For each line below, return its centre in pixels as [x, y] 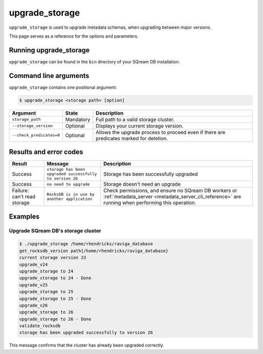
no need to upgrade [68, 184]
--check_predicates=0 [36, 135]
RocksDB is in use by [71, 194]
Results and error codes [46, 152]
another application [69, 199]
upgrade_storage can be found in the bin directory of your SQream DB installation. [94, 61]
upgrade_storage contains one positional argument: [63, 87]
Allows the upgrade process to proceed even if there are [160, 132]
